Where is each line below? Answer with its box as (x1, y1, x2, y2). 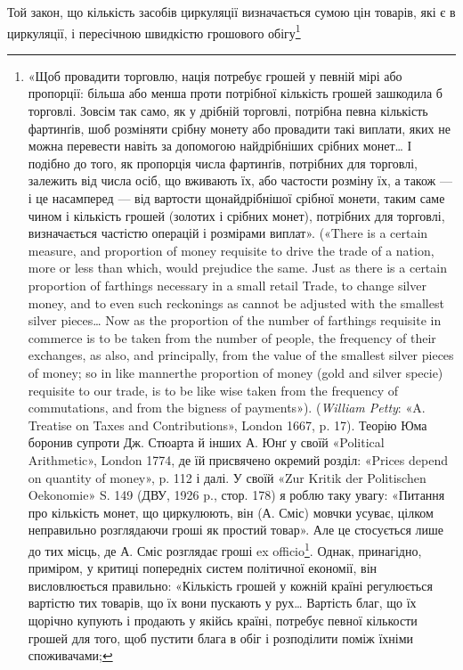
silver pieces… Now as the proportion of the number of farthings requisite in (28, 311, 442, 330)
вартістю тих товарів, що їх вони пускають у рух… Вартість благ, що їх (28, 593, 417, 612)
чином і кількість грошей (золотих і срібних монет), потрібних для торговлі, (28, 206, 445, 225)
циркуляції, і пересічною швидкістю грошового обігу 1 (7, 20, 301, 42)
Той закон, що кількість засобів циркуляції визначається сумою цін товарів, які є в (7, 3, 456, 20)
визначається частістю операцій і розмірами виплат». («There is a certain (28, 224, 428, 242)
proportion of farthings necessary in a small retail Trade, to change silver (28, 275, 426, 294)
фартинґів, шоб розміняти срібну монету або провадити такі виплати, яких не (28, 118, 451, 137)
